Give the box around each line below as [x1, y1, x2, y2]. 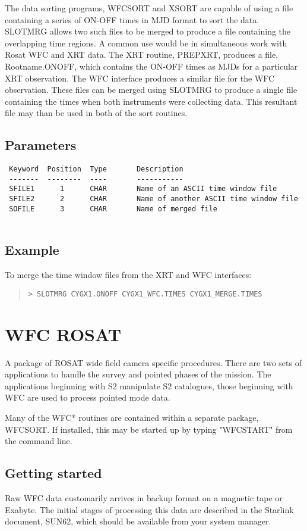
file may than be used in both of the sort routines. [5, 107, 188, 119]
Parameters [5, 136, 77, 154]
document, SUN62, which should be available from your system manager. [5, 515, 271, 527]
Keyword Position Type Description [9, 165, 183, 174]
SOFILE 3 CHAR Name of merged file [9, 204, 217, 213]
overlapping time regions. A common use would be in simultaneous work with [5, 36, 287, 49]
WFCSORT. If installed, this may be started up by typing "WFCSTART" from [5, 423, 293, 435]
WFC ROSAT [5, 321, 122, 346]
